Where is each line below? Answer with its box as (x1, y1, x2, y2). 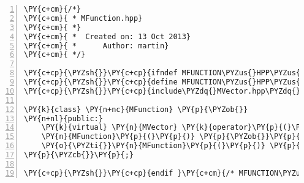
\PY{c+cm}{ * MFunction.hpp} (24, 13, 143, 23)
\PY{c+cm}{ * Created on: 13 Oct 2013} (24, 32, 191, 41)
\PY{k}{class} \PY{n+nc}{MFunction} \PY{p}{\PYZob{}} (24, 105, 248, 114)
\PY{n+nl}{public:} (24, 114, 103, 123)
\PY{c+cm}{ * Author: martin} (24, 41, 169, 50)
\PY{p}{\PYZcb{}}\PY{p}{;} (24, 151, 134, 159)
